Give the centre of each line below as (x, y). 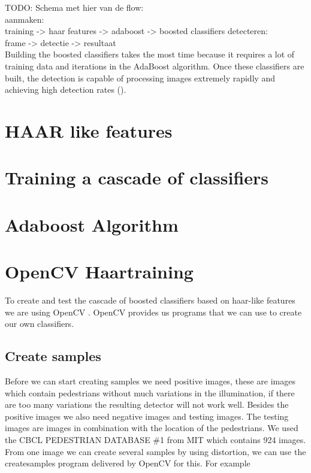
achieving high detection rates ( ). (66, 90)
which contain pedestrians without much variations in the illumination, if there (150, 392)
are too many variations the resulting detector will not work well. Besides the (147, 404)
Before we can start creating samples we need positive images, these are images (150, 380)
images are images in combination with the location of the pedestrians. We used (152, 428)
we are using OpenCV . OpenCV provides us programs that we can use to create (153, 312)
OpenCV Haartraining (99, 272)
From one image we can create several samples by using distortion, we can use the (155, 451)
